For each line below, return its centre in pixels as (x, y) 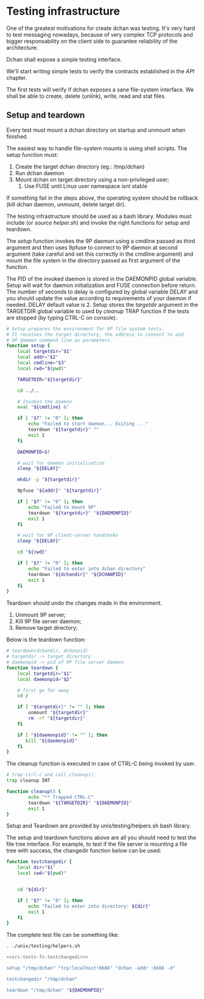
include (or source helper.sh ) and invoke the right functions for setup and (98, 222)
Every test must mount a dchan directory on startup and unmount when (96, 130)
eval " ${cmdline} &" (43, 407)
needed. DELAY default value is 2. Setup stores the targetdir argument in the (102, 305)
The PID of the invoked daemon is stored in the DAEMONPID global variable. (102, 278)
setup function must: (32, 154)
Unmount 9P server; (40, 615)
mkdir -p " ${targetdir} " (49, 480)
